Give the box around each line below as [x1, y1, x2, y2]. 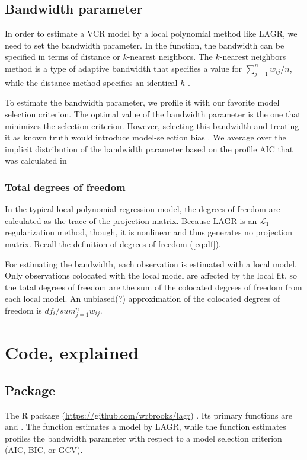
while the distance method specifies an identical [5, 76, 178, 88]
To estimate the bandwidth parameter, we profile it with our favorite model [5, 96, 280, 108]
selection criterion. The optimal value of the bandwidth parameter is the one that [5, 107, 301, 120]
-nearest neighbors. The [127, 50, 213, 63]
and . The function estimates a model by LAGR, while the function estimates [5, 420, 286, 433]
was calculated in [5, 154, 67, 167]
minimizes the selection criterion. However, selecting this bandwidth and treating [5, 119, 299, 132]
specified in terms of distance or [5, 50, 120, 63]
